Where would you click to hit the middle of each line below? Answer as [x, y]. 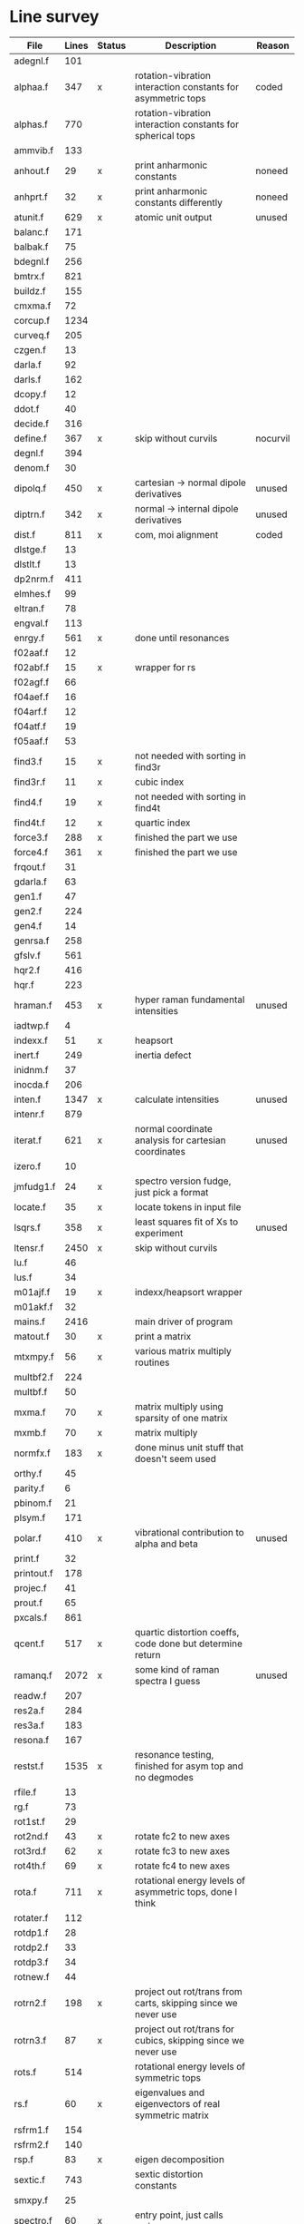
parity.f [29, 1488]
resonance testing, [174, 1754]
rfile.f [25, 1791]
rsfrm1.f [32, 2130]
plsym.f [30, 1517]
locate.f [30, 1206]
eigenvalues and [170, 2092]
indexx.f [31, 1040]
